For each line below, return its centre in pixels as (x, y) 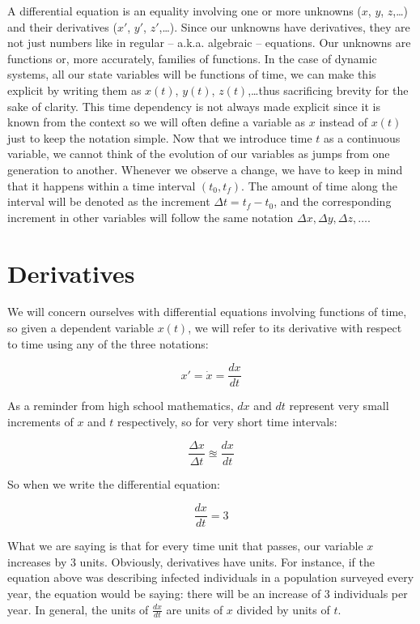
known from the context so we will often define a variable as (157, 122)
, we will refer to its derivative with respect (295, 328)
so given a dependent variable (81, 328)
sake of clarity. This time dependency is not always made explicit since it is (194, 106)
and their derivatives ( (62, 26)
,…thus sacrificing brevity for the (328, 90)
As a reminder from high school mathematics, (121, 406)
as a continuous (362, 137)
